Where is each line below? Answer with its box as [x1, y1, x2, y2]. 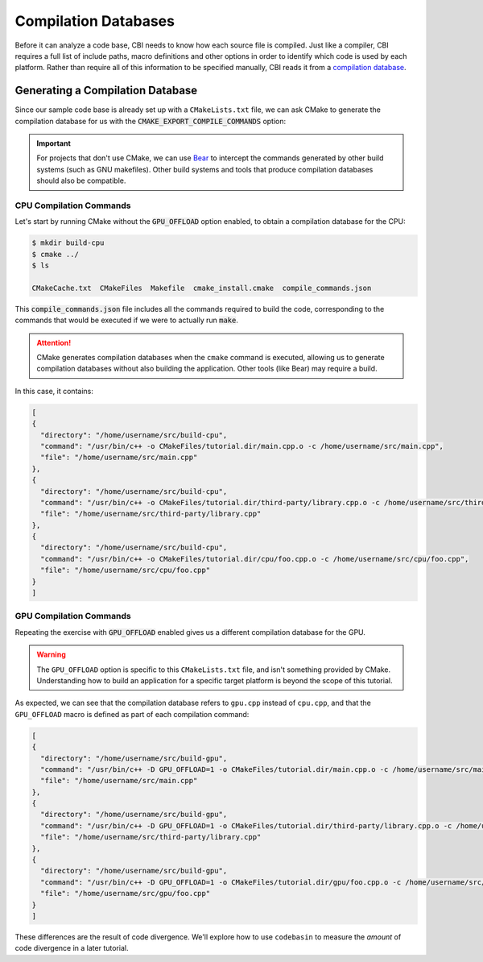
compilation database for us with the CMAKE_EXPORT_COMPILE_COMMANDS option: [14, 116, 287, 126]
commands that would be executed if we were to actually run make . [14, 315, 239, 326]
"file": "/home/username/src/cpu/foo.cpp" [40, 566, 211, 575]
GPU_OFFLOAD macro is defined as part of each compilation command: [14, 709, 250, 719]
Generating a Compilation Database [14, 84, 198, 97]
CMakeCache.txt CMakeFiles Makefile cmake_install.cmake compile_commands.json [31, 283, 372, 292]
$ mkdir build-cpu [31, 238, 105, 247]
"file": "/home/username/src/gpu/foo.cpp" [40, 889, 211, 898]
